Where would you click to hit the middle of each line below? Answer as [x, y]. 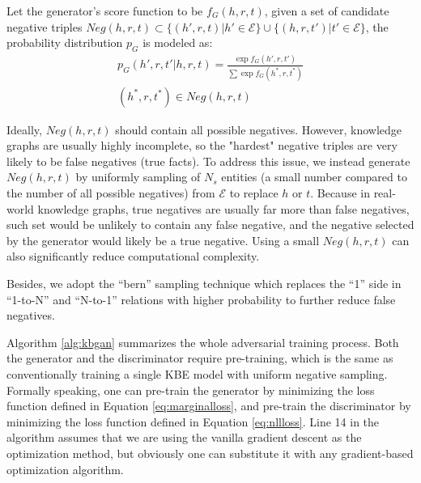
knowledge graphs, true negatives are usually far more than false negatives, [223, 208]
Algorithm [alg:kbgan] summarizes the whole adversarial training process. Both [203, 342]
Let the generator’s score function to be [105, 11]
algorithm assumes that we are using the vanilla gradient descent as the [184, 437]
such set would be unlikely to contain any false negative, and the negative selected [210, 225]
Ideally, [24, 129]
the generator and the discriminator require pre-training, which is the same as [200, 358]
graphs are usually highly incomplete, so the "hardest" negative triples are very [202, 145]
